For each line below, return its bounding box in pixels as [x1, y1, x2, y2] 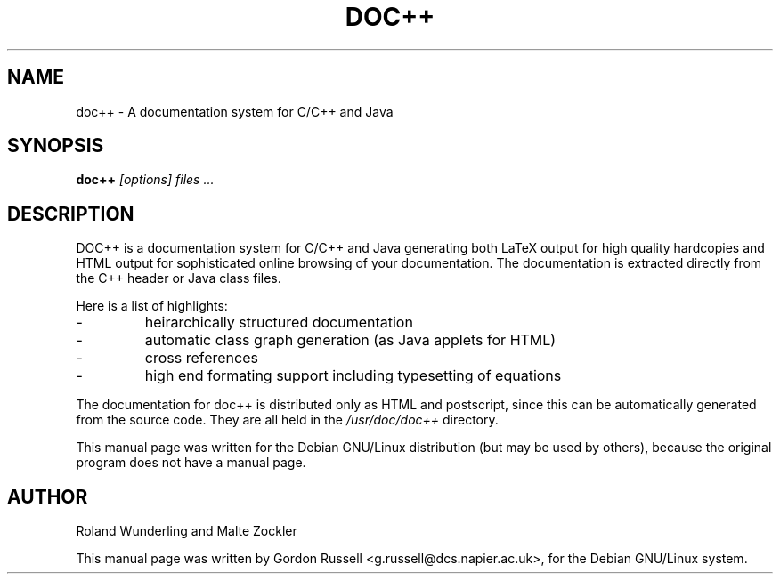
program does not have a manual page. [76, 455, 306, 471]
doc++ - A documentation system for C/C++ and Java [76, 103, 394, 119]
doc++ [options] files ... [76, 172, 215, 188]
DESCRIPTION [7, 202, 134, 225]
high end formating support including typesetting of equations [144, 367, 562, 385]
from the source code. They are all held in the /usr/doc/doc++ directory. [76, 412, 499, 428]
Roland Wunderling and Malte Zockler [76, 523, 297, 539]
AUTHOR [7, 485, 88, 508]
